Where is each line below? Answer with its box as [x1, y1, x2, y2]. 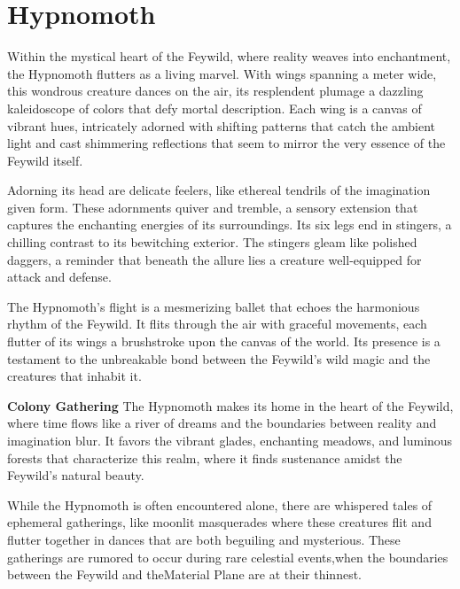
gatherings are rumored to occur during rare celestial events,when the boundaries [7, 547, 448, 566]
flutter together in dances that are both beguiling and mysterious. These [7, 530, 401, 548]
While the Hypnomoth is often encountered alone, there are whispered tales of [7, 495, 433, 514]
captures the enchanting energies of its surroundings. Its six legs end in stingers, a [7, 215, 452, 234]
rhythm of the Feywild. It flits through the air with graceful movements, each [7, 314, 427, 333]
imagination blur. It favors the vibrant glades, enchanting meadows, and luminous [7, 431, 453, 449]
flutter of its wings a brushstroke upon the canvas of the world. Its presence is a [7, 332, 441, 351]
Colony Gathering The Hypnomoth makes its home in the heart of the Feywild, [7, 396, 454, 415]
